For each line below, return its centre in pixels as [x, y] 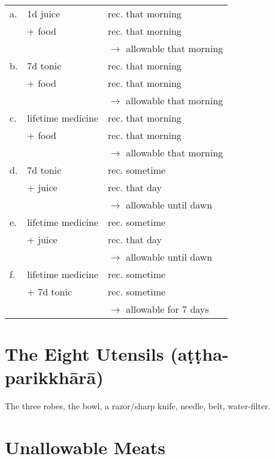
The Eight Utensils [84, 354]
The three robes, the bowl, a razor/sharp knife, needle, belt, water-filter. [138, 406]
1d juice [44, 13]
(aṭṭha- [200, 354]
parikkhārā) [54, 377]
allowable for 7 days [167, 309]
